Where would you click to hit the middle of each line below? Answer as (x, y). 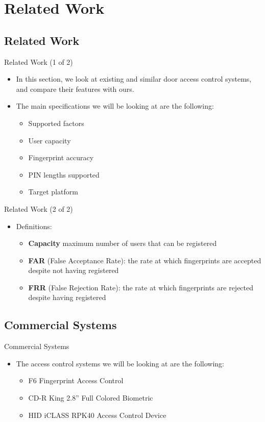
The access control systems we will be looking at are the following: (120, 363)
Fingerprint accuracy (61, 157)
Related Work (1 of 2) (39, 61)
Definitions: (34, 226)
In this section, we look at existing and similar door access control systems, (134, 79)
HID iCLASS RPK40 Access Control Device (97, 415)
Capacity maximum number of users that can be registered (123, 243)
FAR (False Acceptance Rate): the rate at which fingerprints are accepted (145, 260)
